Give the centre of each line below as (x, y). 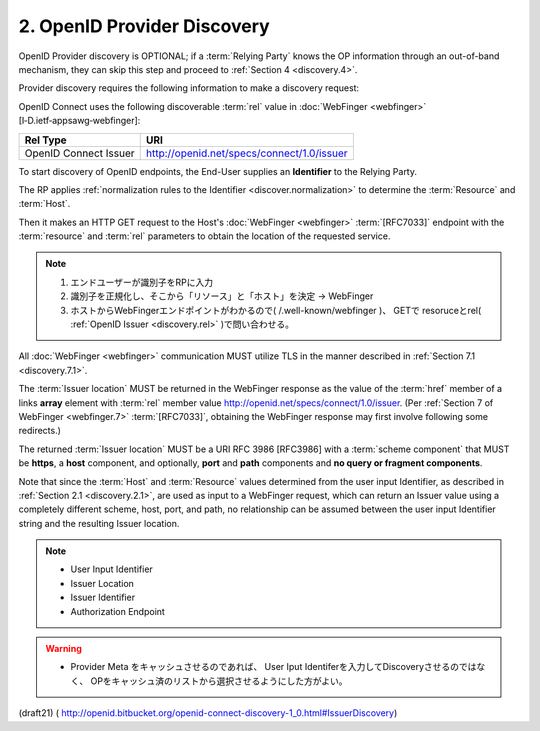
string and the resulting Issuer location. (99, 523)
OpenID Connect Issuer (79, 153)
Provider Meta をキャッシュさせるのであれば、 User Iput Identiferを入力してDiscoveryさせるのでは (273, 667)
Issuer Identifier (102, 597)
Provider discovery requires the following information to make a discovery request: (189, 88)
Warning (63, 649)
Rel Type (45, 140)
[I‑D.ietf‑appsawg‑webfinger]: (79, 121)
